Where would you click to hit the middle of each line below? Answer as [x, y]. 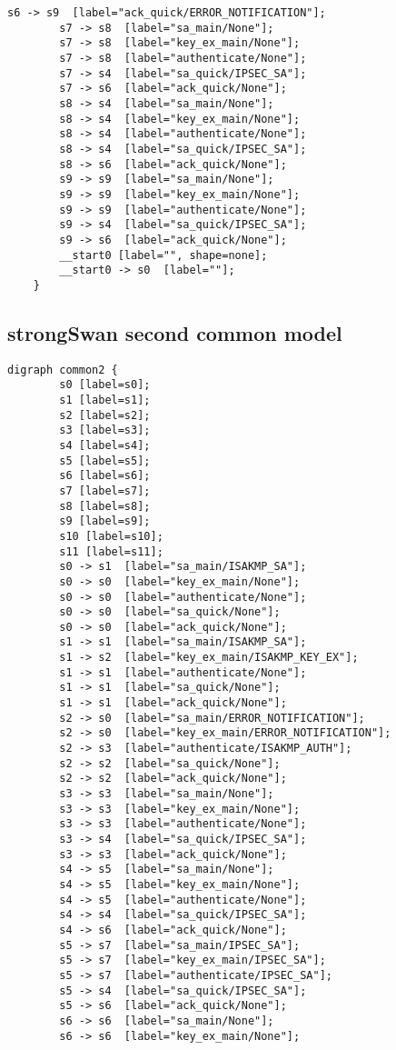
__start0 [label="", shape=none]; [163, 255]
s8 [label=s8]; [105, 506]
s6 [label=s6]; [105, 476]
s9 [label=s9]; [105, 521]
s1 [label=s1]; [105, 400]
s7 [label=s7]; [105, 490]
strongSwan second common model [175, 332]
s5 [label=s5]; [105, 460]
